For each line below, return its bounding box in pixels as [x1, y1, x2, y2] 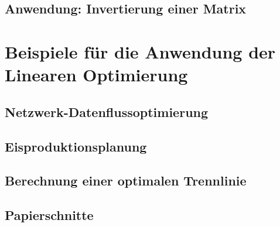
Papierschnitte [5, 206, 94, 224]
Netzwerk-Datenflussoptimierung [5, 102, 209, 121]
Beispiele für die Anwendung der [5, 39, 276, 63]
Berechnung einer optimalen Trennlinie [5, 171, 247, 190]
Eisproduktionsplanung [5, 137, 147, 155]
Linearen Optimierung [5, 63, 188, 87]
